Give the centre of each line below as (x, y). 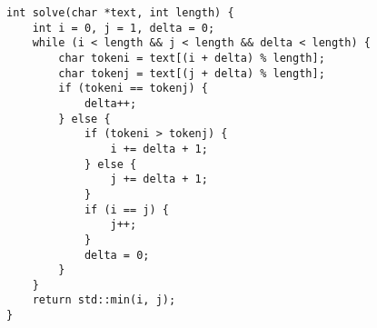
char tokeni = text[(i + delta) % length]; (192, 58)
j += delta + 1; (159, 179)
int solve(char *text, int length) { (120, 13)
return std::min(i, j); (104, 300)
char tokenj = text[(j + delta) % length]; (192, 73)
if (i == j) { (126, 209)
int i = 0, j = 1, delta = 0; (124, 28)
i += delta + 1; (159, 149)
